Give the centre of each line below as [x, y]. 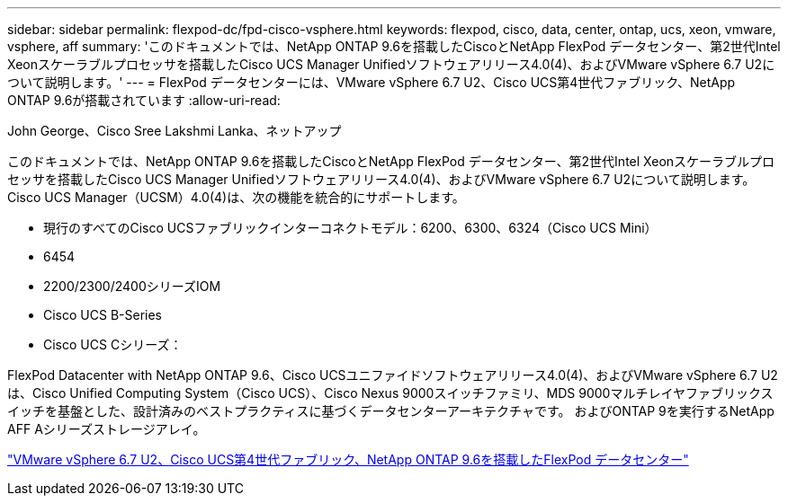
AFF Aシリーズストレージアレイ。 [107, 429]
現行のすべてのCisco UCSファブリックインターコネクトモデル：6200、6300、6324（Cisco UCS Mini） [350, 228]
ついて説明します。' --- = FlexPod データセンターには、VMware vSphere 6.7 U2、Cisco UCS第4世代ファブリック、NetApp [372, 82]
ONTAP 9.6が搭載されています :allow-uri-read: [144, 100]
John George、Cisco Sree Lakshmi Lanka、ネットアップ [175, 131]
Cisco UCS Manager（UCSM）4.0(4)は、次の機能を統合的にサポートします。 [236, 197]
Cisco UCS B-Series [103, 315]
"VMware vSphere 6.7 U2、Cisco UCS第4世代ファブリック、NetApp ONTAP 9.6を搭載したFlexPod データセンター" [348, 459]
